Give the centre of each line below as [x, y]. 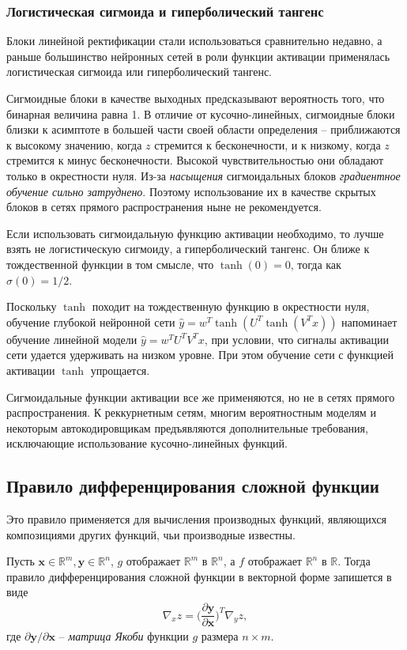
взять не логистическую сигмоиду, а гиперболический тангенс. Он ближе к [188, 249]
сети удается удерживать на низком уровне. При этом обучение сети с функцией [200, 355]
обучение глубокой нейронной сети [91, 321]
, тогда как [316, 264]
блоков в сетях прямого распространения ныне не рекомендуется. [164, 207]
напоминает [369, 321]
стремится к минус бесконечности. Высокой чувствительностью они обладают [195, 160]
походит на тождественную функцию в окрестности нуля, [231, 306]
